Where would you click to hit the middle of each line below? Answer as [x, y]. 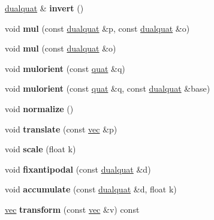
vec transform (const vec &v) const [72, 209]
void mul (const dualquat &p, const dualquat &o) [97, 28]
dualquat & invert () [44, 8]
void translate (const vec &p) [61, 129]
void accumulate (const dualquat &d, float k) [91, 189]
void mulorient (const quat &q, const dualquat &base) [108, 88]
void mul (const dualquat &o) [61, 48]
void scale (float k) [40, 149]
